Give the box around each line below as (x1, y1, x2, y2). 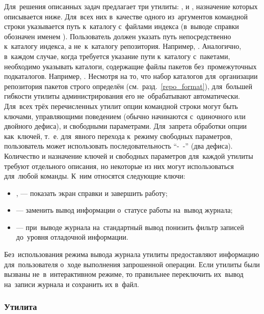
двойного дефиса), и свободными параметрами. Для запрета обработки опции (4, 121, 247, 131)
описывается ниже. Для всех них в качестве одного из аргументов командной (4, 11, 248, 21)
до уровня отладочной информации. (16, 232, 128, 242)
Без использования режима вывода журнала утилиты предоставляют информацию (4, 249, 259, 260)
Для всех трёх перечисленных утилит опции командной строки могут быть (4, 100, 238, 111)
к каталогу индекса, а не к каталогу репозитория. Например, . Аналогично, (4, 41, 242, 51)
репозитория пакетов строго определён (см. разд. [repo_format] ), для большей (4, 80, 252, 91)
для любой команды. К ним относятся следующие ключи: (4, 170, 186, 181)
